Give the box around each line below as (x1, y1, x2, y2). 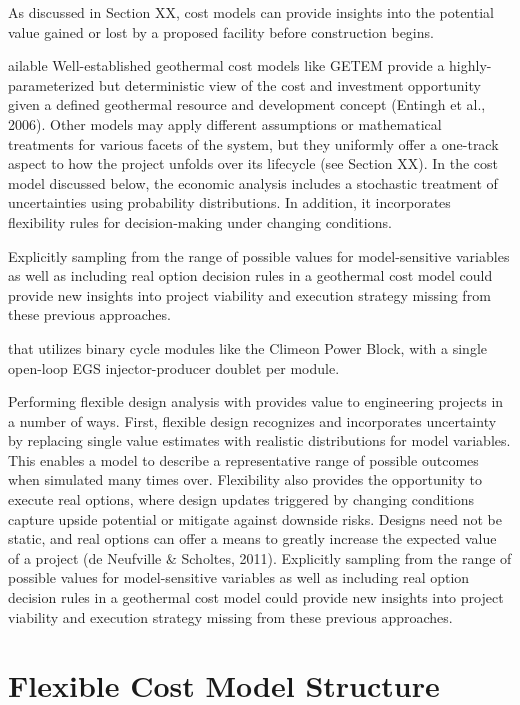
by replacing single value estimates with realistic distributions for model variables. (8, 430, 511, 451)
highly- (449, 55, 492, 76)
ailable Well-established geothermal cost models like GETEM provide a (8, 55, 445, 76)
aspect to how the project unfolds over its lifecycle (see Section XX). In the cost (8, 153, 499, 174)
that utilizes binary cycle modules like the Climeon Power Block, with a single (8, 337, 487, 358)
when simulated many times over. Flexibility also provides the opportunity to (8, 469, 482, 490)
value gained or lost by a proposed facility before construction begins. (8, 21, 434, 42)
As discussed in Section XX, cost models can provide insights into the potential (8, 2, 494, 22)
